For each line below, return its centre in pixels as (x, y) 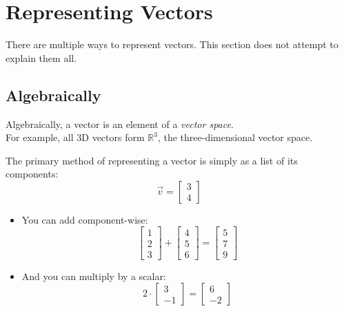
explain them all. (41, 57)
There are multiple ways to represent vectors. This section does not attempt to (172, 44)
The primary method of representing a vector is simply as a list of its (152, 160)
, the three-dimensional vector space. (235, 137)
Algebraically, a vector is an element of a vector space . (120, 124)
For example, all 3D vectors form (75, 137)
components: (32, 174)
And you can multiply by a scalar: (94, 276)
